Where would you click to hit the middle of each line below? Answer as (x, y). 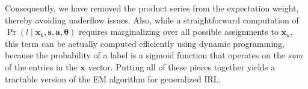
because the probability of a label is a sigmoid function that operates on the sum (154, 55)
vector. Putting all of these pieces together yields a (182, 66)
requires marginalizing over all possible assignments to (178, 32)
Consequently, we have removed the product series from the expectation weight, (152, 8)
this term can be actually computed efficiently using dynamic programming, (145, 43)
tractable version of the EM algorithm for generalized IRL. (113, 78)
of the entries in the (41, 66)
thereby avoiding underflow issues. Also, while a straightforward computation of (152, 20)
